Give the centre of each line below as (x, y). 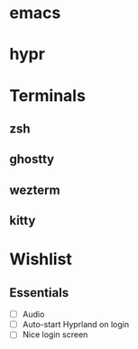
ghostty (32, 159)
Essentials (39, 293)
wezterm (35, 190)
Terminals (47, 95)
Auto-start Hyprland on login (75, 325)
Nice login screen (55, 335)
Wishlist (41, 259)
